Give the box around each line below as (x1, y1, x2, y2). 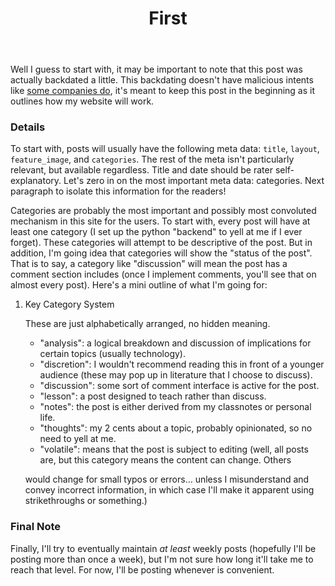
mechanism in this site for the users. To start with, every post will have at (10, 215, 311, 227)
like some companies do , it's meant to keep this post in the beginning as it (10, 85, 316, 97)
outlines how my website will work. (10, 95, 155, 107)
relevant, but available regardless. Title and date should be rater (10, 164, 273, 176)
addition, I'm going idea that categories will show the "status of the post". (10, 247, 313, 259)
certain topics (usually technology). (39, 348, 186, 360)
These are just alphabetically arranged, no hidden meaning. (24, 318, 271, 330)
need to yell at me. (39, 433, 117, 445)
